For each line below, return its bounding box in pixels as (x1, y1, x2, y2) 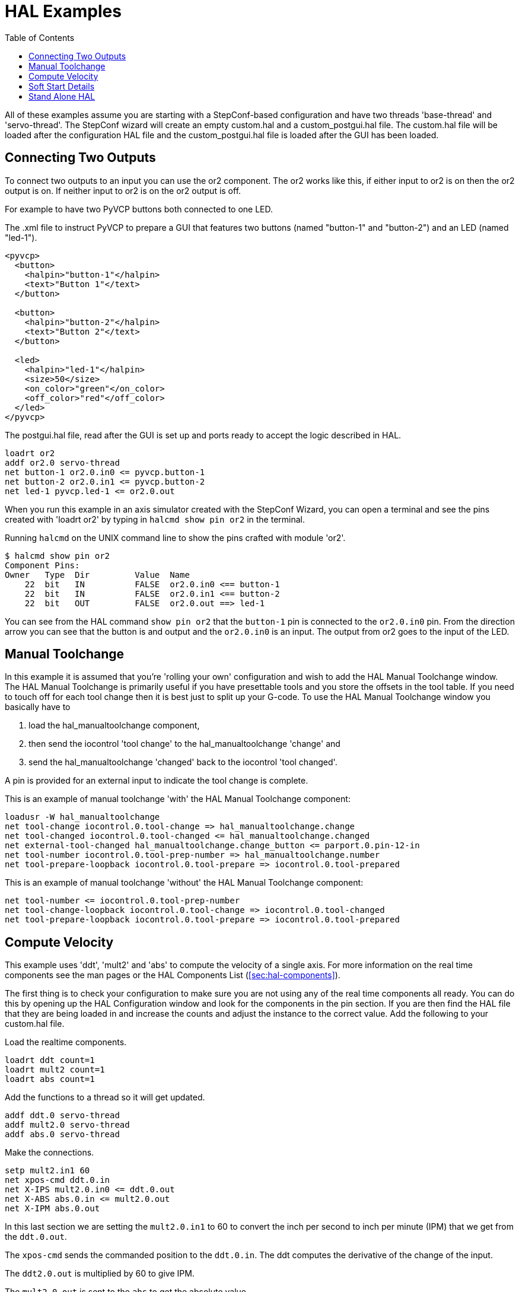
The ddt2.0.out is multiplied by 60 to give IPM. (5, 1268, 195, 1279)
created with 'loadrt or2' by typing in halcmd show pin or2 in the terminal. (5, 514, 305, 524)
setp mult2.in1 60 (5, 1166, 90, 1176)
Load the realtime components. (5, 1037, 127, 1048)
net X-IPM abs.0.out (5, 1204, 100, 1214)
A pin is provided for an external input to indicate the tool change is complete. (5, 775, 308, 786)
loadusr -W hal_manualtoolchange (5, 812, 160, 822)
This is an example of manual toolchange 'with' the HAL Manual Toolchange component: (5, 794, 351, 804)
